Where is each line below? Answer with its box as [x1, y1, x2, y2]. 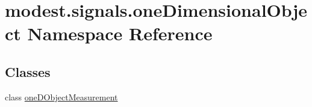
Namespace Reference [27, 21, 213, 46]
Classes [5, 62, 51, 81]
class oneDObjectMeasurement [5, 90, 118, 103]
